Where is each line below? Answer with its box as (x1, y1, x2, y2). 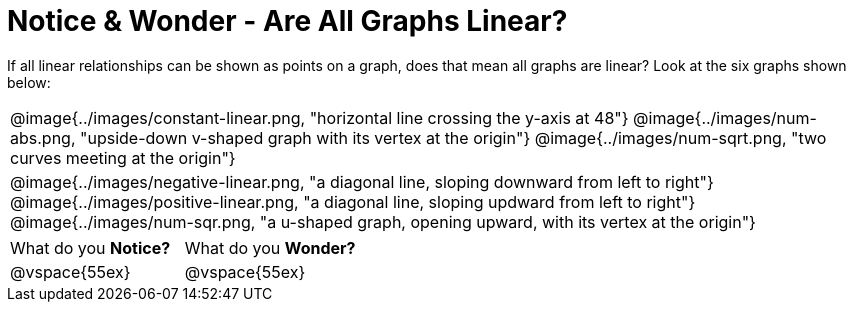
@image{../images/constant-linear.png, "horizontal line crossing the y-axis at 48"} (10, 107, 629, 128)
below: (7, 73, 51, 91)
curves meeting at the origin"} (10, 147, 236, 168)
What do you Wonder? (184, 237, 356, 258)
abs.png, (10, 127, 76, 148)
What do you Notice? (10, 237, 171, 258)
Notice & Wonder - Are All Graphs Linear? (7, 4, 568, 38)
